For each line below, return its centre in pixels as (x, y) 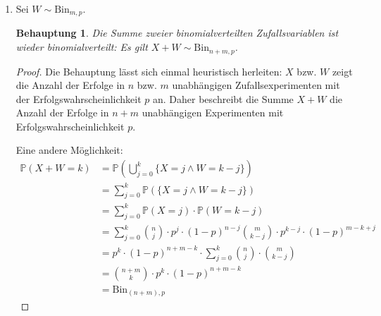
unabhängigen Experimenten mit (213, 113)
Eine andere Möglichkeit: (69, 150)
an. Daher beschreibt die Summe (223, 98)
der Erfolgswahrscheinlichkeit (79, 98)
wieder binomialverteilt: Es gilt (82, 47)
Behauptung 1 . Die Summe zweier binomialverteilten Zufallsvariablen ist (177, 33)
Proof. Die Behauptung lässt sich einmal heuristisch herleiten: (149, 71)
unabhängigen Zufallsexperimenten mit (256, 85)
